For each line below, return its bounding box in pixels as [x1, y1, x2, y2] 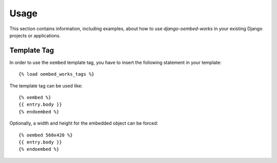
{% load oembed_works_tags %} [18, 72, 95, 77]
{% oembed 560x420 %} [18, 132, 73, 138]
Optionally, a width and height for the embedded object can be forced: [9, 120, 159, 126]
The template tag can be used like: [9, 82, 83, 89]
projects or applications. [9, 32, 61, 38]
